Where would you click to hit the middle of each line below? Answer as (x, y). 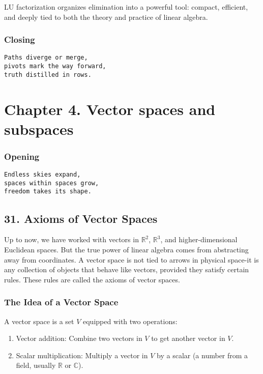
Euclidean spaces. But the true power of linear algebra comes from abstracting (126, 249)
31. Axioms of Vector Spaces (81, 218)
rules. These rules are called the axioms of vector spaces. (92, 279)
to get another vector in (188, 338)
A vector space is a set (39, 321)
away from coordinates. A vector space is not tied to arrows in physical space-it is (131, 259)
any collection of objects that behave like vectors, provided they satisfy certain (127, 269)
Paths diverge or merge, (46, 58)
